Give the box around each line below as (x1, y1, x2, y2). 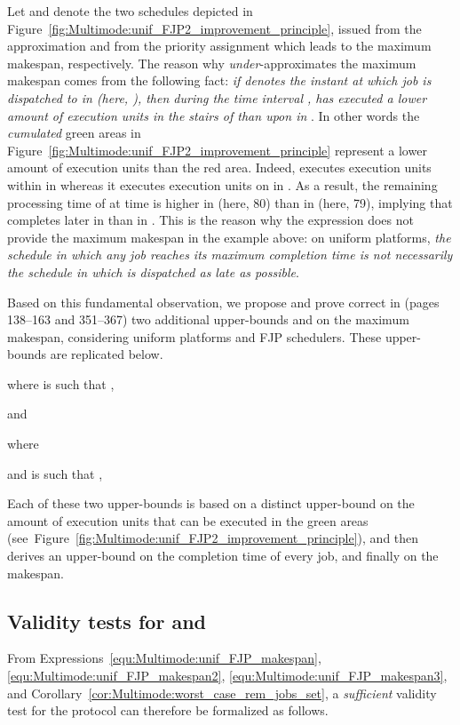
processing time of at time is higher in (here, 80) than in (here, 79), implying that (7, 193, 453, 211)
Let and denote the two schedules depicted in (7, 2, 253, 20)
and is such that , (7, 464, 103, 482)
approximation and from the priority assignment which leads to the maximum (7, 36, 432, 55)
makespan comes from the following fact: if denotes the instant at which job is (7, 71, 432, 90)
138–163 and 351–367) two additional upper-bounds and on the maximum (7, 310, 409, 329)
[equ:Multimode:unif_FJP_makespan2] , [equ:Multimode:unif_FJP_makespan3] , (7, 666, 448, 685)
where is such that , (7, 374, 115, 393)
